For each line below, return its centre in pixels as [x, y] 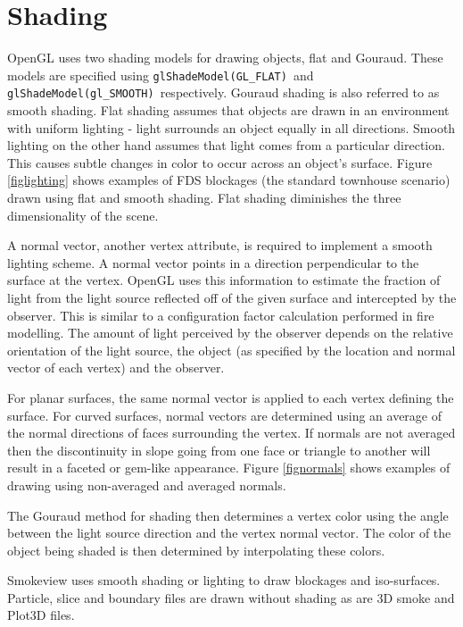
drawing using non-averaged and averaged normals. [147, 485]
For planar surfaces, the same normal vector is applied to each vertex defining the [231, 397]
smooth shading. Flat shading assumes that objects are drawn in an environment [228, 110]
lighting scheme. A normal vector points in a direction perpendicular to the [213, 262]
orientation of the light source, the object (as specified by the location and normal [231, 350]
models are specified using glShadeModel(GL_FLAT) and [161, 75]
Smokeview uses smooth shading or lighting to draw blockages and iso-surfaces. [224, 580]
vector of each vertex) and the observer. [116, 368]
